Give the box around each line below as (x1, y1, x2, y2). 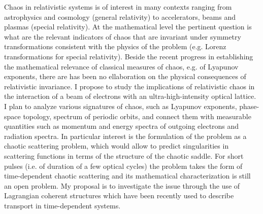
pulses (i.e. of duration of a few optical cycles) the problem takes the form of (4, 160, 243, 171)
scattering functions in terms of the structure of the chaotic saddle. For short (4, 150, 244, 161)
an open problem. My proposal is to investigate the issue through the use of (4, 180, 240, 191)
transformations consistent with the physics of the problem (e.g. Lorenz (4, 41, 226, 52)
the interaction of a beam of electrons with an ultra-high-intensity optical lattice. (4, 91, 256, 101)
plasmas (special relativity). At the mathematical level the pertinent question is (4, 21, 252, 32)
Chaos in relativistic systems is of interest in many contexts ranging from (4, 2, 232, 12)
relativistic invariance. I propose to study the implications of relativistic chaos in (4, 81, 255, 91)
